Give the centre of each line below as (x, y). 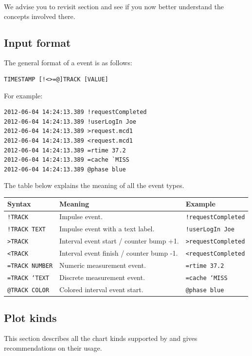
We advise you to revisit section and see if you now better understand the (114, 6)
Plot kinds (30, 318)
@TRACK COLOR (28, 290)
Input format (37, 42)
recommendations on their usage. (53, 347)
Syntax (19, 204)
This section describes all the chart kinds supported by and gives (101, 338)
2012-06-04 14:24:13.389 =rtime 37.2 (65, 150)
